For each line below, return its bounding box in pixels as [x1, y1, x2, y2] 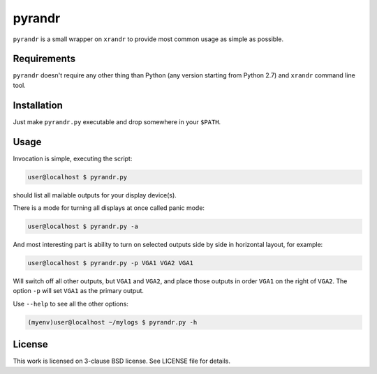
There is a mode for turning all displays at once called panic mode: [13, 204, 205, 212]
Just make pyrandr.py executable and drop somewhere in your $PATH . [13, 117, 221, 126]
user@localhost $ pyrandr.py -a [27, 223, 139, 230]
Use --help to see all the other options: [13, 299, 129, 308]
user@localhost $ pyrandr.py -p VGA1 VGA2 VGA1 [27, 259, 193, 267]
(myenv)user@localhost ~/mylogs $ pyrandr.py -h [27, 318, 198, 326]
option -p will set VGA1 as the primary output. [13, 287, 145, 295]
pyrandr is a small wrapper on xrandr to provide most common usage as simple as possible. [13, 35, 284, 43]
